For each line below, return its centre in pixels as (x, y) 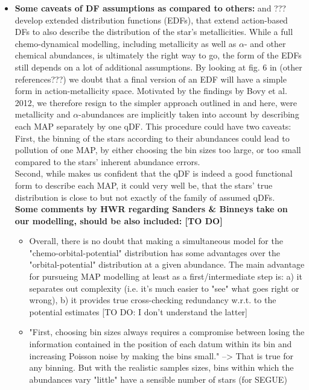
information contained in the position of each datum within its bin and (161, 344)
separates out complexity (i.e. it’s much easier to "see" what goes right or (164, 288)
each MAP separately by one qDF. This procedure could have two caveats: (153, 126)
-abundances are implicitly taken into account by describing (189, 114)
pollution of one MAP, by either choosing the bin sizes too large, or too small (158, 150)
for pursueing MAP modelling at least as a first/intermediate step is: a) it (166, 276)
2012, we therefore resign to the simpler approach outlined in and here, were (156, 102)
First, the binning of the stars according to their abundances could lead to (152, 138)
